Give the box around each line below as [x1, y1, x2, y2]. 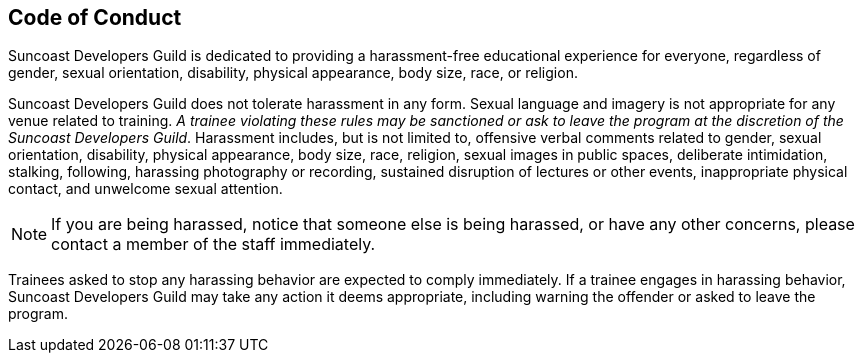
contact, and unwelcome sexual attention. [8, 180, 283, 198]
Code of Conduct [8, 5, 182, 30]
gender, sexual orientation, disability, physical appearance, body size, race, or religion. [8, 64, 578, 82]
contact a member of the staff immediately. [51, 234, 376, 255]
